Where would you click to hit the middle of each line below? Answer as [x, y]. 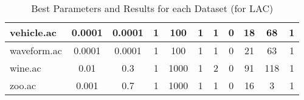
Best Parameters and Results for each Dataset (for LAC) [152, 8]
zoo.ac [23, 85]
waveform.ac [36, 50]
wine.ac [26, 68]
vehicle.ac [33, 32]
